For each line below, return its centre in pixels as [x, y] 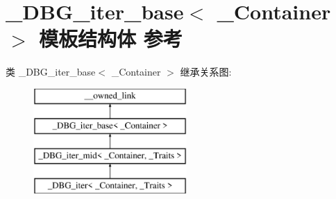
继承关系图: [206, 72]
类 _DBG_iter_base [51, 72]
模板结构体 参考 [111, 38]
